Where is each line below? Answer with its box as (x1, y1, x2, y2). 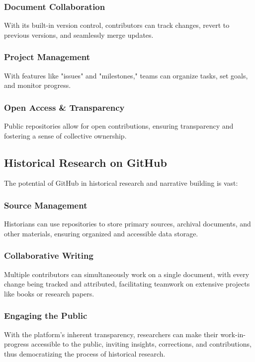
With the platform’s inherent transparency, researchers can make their (4, 329, 218, 339)
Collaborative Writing (4, 249, 93, 262)
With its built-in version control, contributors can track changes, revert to (4, 20, 230, 30)
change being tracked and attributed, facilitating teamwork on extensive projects (4, 279, 250, 289)
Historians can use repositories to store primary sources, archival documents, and (4, 218, 251, 229)
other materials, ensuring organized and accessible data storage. (4, 228, 198, 238)
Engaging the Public (4, 309, 87, 322)
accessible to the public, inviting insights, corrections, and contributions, (31, 339, 252, 349)
